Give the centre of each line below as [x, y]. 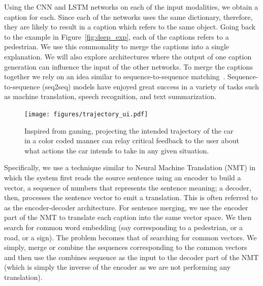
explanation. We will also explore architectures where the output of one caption [128, 56]
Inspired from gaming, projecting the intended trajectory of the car [129, 130]
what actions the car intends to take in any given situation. [117, 150]
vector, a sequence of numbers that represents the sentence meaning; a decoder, [128, 187]
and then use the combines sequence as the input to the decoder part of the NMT [131, 257]
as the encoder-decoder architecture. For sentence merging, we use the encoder [126, 207]
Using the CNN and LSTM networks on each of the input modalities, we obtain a [131, 7]
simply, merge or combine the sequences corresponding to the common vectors [126, 247]
